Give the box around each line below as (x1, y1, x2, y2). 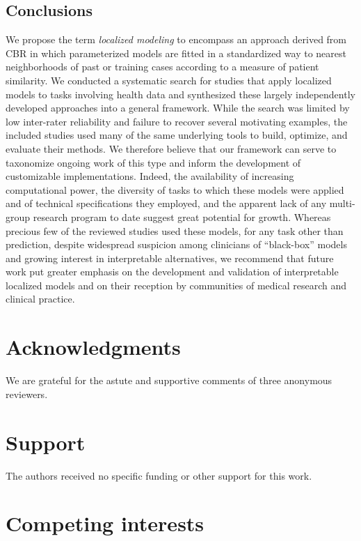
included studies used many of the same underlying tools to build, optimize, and (6, 128, 348, 142)
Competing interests (6, 509, 204, 538)
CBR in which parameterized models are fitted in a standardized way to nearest (6, 45, 346, 60)
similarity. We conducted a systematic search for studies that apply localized (6, 73, 332, 87)
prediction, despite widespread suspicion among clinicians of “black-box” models (6, 237, 347, 252)
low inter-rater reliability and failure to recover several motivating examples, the (6, 114, 348, 128)
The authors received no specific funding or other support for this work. (6, 468, 312, 482)
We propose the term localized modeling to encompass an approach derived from (6, 32, 347, 47)
